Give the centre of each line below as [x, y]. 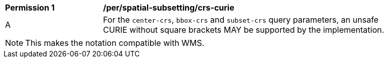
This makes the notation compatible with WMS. [115, 43]
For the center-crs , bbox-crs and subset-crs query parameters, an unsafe [241, 20]
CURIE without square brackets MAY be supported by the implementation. [244, 30]
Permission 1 [30, 8]
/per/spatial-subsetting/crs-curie [169, 8]
